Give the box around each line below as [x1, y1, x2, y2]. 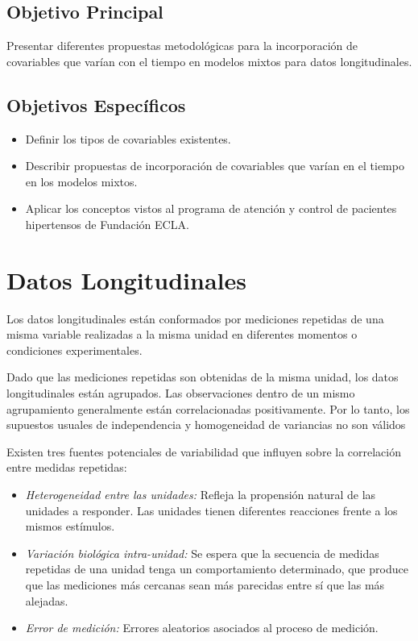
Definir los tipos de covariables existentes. [25, 130, 231, 147]
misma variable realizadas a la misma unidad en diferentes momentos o [6, 326, 358, 343]
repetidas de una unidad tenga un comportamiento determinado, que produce [25, 560, 408, 577]
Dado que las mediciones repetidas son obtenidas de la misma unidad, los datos [6, 368, 399, 385]
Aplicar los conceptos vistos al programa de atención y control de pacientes [25, 200, 397, 217]
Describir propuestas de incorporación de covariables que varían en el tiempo [25, 157, 404, 174]
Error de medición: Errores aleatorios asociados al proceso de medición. [25, 619, 379, 636]
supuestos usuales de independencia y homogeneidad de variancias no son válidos [6, 416, 406, 433]
